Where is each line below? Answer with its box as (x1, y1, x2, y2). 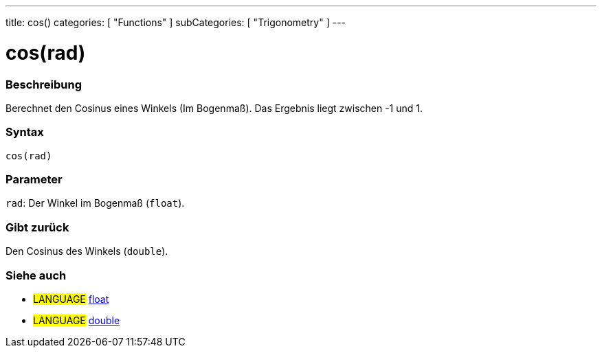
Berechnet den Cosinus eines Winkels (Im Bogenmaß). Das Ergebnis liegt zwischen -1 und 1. (5, 102, 423, 114)
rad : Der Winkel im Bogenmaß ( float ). (5, 197, 185, 209)
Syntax (5, 125, 44, 139)
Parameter (5, 172, 63, 186)
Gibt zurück (5, 220, 69, 234)
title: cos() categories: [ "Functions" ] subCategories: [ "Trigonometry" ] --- (5, 16, 346, 28)
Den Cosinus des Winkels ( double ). (5, 245, 168, 258)
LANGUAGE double (33, 314, 120, 326)
